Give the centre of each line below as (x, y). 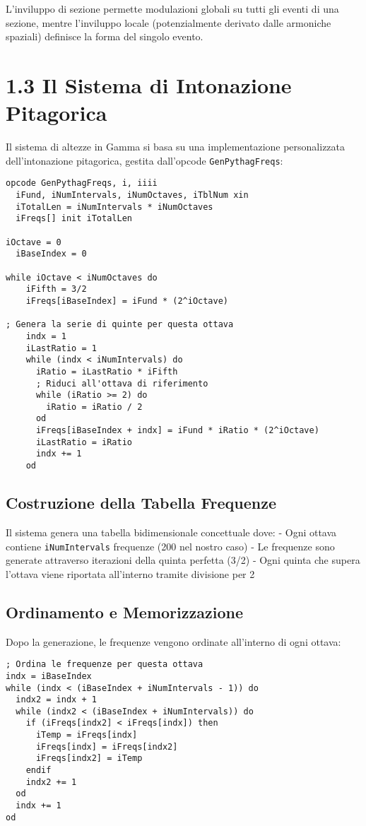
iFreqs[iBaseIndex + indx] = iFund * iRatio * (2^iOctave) (177, 431)
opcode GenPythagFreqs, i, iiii (82, 183)
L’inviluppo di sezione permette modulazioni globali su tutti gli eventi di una (172, 8)
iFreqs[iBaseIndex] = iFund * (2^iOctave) (127, 301)
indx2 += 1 (51, 782)
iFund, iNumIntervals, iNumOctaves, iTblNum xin (132, 195)
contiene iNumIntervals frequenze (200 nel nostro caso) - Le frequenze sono (170, 546)
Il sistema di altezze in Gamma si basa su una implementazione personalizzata (176, 147)
